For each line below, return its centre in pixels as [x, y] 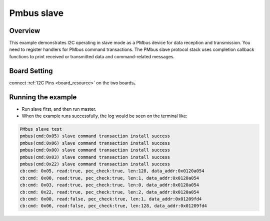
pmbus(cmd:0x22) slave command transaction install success [95, 164]
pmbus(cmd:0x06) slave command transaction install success [95, 143]
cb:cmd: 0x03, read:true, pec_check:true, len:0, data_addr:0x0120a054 [109, 185]
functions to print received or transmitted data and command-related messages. [92, 56]
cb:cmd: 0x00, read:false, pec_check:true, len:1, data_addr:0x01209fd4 [111, 199]
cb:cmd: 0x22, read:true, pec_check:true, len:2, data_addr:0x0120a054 [109, 192]
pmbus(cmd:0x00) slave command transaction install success [95, 150]
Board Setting [31, 71]
